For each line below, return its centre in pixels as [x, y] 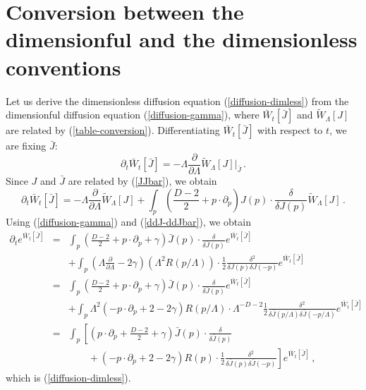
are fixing [26, 146]
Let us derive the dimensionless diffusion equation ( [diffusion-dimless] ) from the [177, 100]
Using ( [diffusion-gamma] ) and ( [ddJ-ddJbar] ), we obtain [128, 222]
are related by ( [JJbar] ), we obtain [142, 180]
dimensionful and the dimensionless [182, 39]
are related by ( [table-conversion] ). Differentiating [113, 130]
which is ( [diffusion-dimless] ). [68, 377]
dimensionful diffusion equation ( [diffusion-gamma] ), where [133, 115]
